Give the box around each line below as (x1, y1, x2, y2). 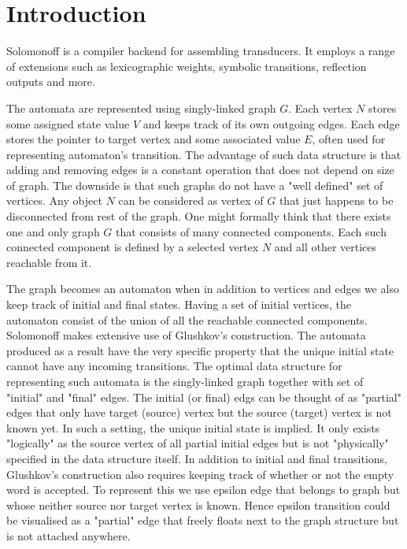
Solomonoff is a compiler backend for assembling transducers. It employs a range (6, 43, 395, 59)
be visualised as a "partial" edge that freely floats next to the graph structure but (6, 512, 399, 529)
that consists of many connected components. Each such (116, 223, 387, 239)
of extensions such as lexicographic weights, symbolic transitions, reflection (6, 57, 367, 74)
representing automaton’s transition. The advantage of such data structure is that (6, 146, 401, 162)
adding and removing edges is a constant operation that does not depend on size (6, 161, 394, 178)
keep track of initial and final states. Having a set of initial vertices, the (6, 296, 351, 313)
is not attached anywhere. (6, 527, 131, 543)
